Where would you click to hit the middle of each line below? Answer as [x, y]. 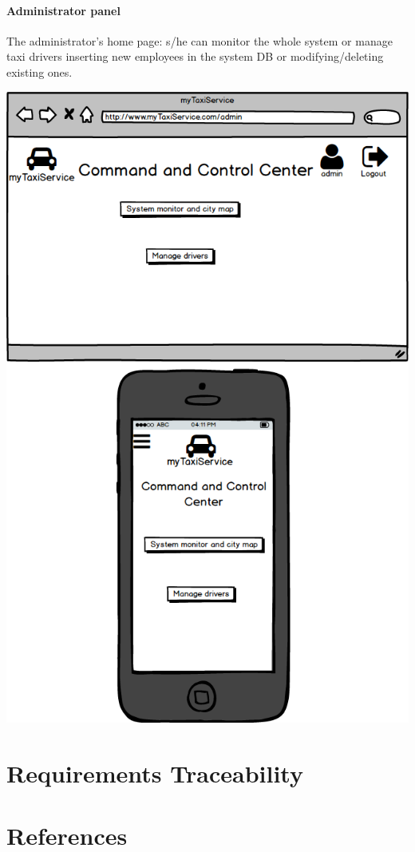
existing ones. [40, 71]
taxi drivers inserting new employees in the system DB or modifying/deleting [195, 56]
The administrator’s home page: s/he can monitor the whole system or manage [200, 40]
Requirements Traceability [155, 773]
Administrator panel [63, 10]
